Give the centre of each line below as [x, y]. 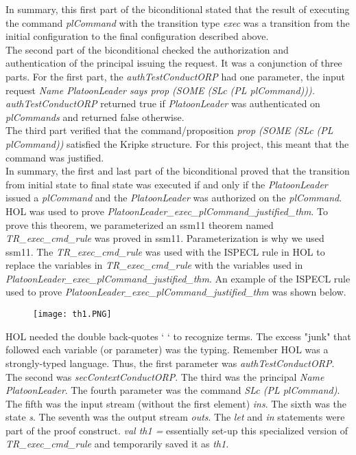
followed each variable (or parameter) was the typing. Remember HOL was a [167, 349]
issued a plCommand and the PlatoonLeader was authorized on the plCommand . [174, 198]
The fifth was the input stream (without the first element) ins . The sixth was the [176, 403]
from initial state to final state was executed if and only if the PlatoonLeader [167, 184]
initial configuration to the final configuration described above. [137, 36]
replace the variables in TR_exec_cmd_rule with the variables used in [154, 265]
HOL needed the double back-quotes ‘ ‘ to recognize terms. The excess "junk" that [178, 336]
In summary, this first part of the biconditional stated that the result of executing [178, 9]
